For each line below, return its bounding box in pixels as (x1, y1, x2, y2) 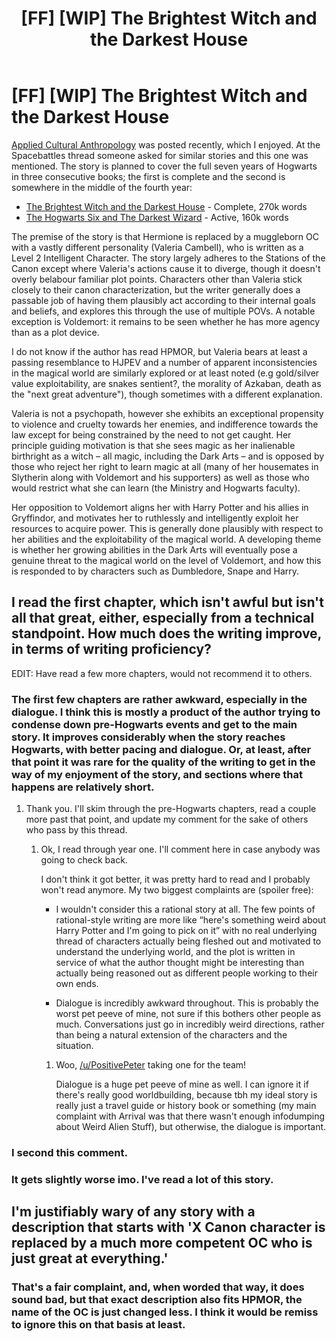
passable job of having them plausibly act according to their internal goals (11, 294, 316, 306)
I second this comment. (11, 1145, 128, 1159)
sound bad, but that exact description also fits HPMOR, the (11, 1293, 303, 1307)
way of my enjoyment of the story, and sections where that (11, 767, 304, 781)
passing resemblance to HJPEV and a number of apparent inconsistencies (11, 356, 318, 368)
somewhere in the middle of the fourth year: (11, 181, 193, 193)
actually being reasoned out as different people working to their (55, 967, 318, 979)
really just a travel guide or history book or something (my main (55, 1100, 317, 1112)
